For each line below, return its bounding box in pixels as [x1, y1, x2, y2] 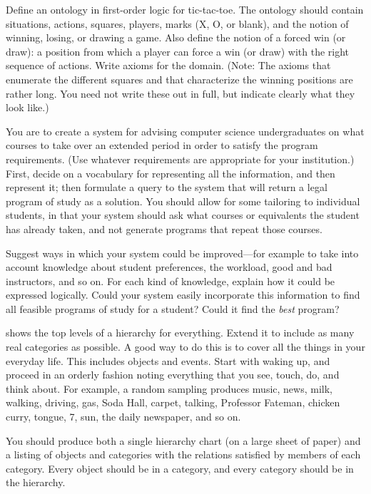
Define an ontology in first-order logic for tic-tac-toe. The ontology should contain [6, 2, 364, 16]
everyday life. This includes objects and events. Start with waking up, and [6, 353, 330, 368]
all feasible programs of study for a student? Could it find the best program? [6, 301, 340, 316]
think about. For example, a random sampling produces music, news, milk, [6, 381, 332, 396]
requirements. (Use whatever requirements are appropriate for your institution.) [6, 151, 355, 166]
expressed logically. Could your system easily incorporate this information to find [6, 287, 360, 302]
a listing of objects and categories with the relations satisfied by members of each [6, 447, 361, 462]
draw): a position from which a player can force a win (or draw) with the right [6, 43, 350, 58]
